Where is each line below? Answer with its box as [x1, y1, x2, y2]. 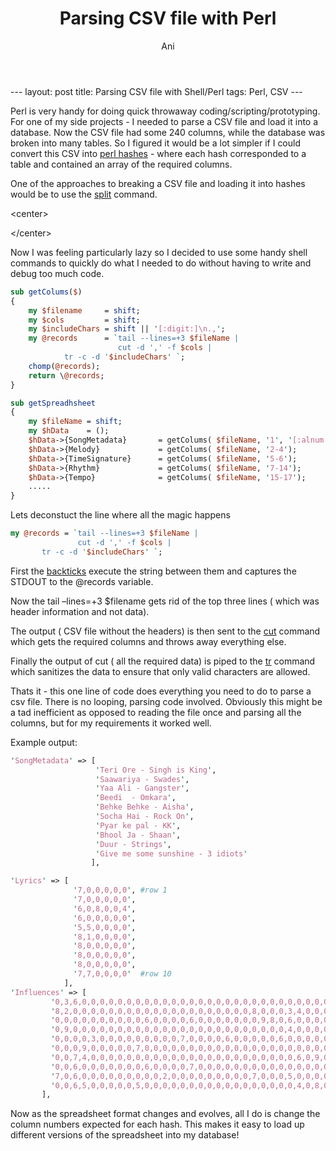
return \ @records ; [28, 370, 105, 381]
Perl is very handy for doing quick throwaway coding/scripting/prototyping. [10, 105, 321, 117]
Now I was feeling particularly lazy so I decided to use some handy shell [10, 246, 308, 258]
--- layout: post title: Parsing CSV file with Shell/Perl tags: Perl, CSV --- [10, 85, 303, 97]
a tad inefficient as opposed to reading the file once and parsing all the [10, 706, 302, 718]
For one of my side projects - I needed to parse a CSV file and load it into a [10, 115, 319, 127]
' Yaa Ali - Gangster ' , [95, 783, 190, 794]
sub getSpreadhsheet [10, 398, 97, 408]
